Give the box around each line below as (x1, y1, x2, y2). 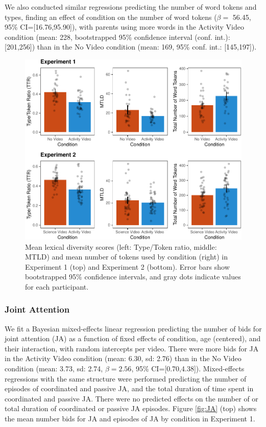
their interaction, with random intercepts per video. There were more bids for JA (5, 343, 259, 353)
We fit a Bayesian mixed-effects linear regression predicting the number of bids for (5, 323, 262, 334)
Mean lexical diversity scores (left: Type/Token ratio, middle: (25, 241, 217, 252)
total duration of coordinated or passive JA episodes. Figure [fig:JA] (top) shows (5, 403, 257, 414)
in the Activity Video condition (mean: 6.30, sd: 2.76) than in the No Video (5, 353, 241, 364)
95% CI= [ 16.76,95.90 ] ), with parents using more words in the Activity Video (5, 21, 245, 32)
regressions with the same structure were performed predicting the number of (5, 373, 247, 384)
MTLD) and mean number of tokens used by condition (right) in (25, 251, 228, 262)
